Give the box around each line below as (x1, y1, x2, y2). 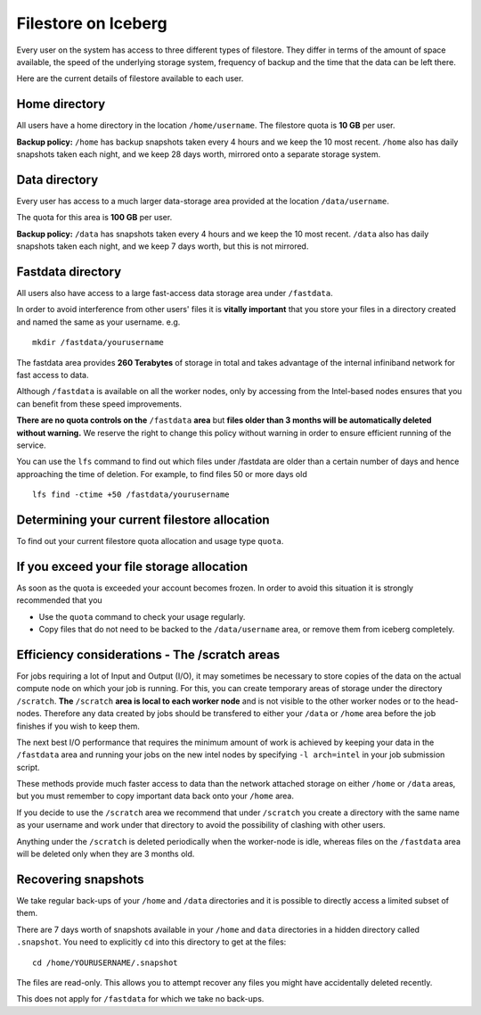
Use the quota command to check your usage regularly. (38, 611, 246, 622)
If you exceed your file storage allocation (16, 558, 249, 574)
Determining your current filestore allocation (16, 512, 271, 527)
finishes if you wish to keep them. (16, 721, 140, 731)
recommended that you (16, 595, 102, 606)
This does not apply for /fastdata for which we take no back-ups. (16, 994, 265, 1004)
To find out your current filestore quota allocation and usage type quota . (16, 535, 284, 546)
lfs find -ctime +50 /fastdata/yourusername (32, 490, 231, 499)
